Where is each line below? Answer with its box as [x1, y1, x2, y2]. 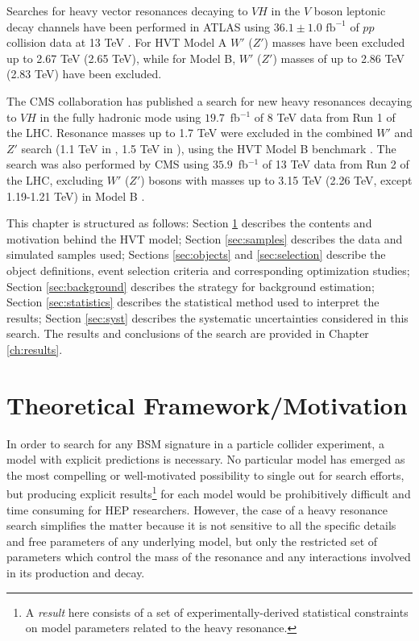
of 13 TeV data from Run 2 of [262, 156, 409, 173]
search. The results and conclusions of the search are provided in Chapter [6, 325, 369, 342]
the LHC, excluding [6, 171, 103, 188]
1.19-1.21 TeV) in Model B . [6, 187, 145, 204]
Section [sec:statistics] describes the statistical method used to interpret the [6, 293, 380, 310]
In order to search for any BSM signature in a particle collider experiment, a [6, 435, 384, 452]
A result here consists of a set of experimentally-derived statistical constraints [25, 603, 409, 620]
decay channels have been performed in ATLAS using [6, 18, 271, 35]
